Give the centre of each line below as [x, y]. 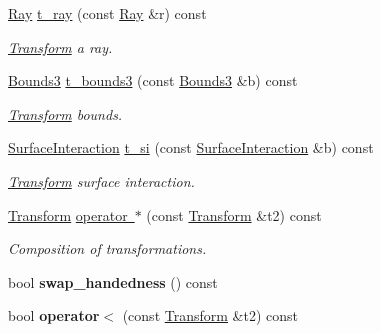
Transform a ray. [60, 46]
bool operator [54, 315]
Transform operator [68, 214]
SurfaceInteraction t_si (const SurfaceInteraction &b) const [191, 147]
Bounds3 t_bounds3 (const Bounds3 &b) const [153, 80]
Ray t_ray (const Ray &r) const [107, 13]
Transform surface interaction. [101, 180]
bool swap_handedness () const [113, 281]
